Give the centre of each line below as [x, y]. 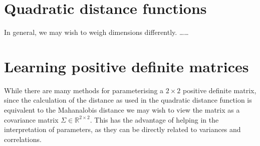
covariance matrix [31, 119]
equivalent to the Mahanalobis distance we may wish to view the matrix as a [122, 110]
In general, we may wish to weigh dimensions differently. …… [96, 32]
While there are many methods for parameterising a [84, 90]
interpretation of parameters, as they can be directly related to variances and [122, 129]
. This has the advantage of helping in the [154, 119]
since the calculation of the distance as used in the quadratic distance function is [128, 100]
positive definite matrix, [219, 90]
